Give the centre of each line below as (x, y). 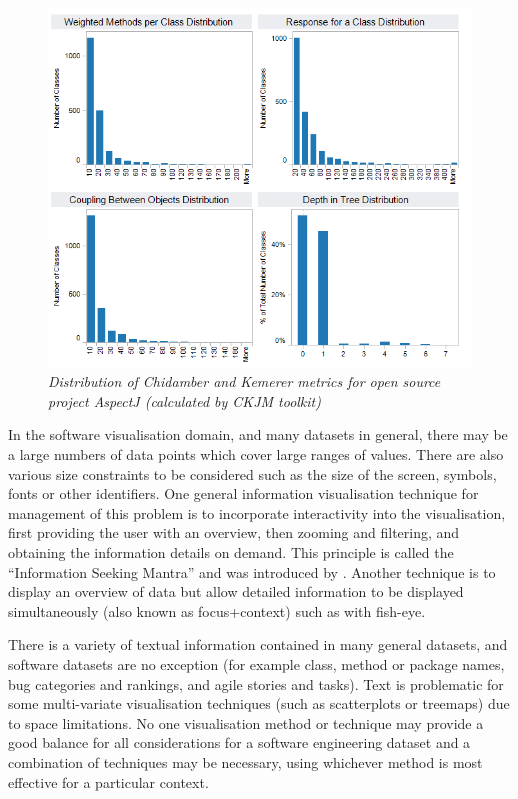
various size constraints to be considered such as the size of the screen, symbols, (252, 473)
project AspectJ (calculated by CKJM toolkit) (184, 400)
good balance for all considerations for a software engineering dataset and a (239, 742)
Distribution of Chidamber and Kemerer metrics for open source (244, 381)
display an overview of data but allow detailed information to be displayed (236, 591)
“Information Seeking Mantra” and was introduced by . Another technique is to (252, 571)
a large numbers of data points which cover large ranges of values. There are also (256, 454)
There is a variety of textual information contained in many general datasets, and (258, 644)
